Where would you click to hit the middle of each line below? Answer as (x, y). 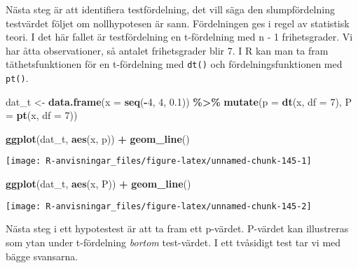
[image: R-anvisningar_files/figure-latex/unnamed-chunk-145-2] (159, 206)
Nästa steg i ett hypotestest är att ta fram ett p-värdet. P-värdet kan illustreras (177, 228)
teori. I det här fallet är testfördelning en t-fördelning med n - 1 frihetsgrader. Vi (179, 37)
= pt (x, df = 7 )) (42, 115)
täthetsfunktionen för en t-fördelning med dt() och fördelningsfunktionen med (174, 64)
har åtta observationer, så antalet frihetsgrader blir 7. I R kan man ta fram (167, 50)
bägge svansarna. (42, 256)
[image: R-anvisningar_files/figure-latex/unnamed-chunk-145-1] (159, 161)
